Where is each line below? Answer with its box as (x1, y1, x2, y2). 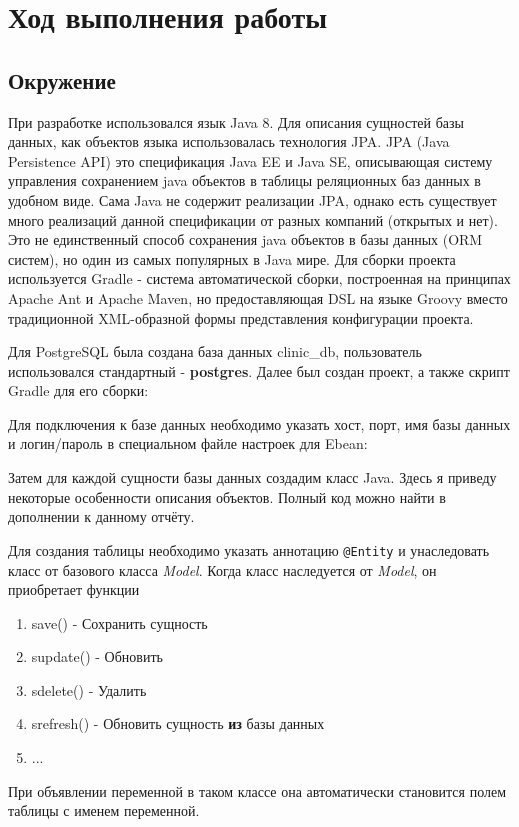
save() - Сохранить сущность (31, 612, 208, 633)
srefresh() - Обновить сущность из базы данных (31, 713, 325, 734)
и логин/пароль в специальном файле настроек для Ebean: (8, 433, 368, 454)
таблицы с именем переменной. (8, 800, 200, 821)
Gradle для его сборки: (8, 380, 149, 401)
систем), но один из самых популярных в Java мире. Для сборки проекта (8, 248, 456, 269)
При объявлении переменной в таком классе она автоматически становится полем (8, 780, 507, 801)
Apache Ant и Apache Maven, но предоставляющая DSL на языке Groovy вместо (8, 287, 508, 308)
